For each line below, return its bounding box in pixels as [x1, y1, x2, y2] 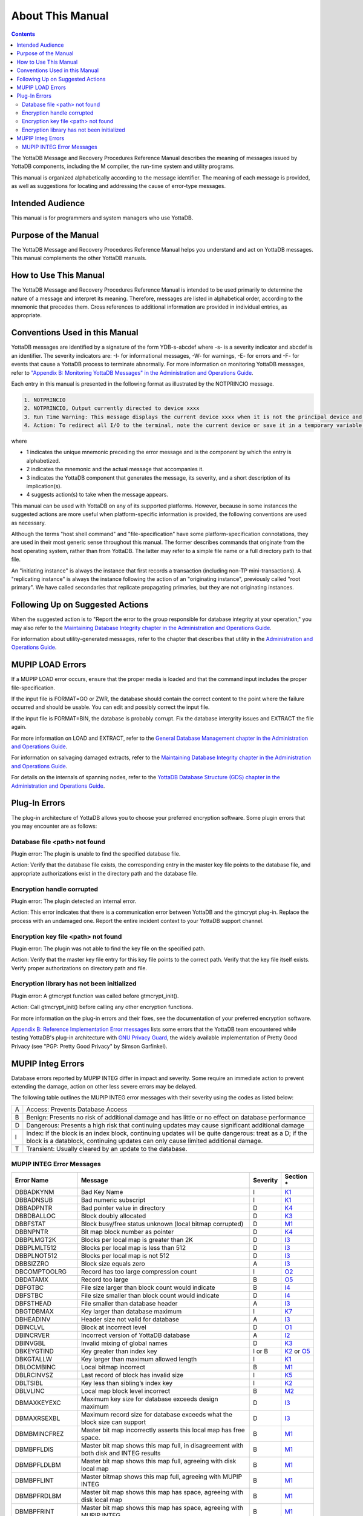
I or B [253, 1347, 269, 1355]
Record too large [80, 1275, 129, 1284]
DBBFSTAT [15, 1219, 46, 1228]
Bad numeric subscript [80, 1195, 146, 1204]
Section [284, 1172, 308, 1181]
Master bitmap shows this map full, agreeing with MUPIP [80, 1472, 242, 1481]
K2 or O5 [284, 1347, 310, 1355]
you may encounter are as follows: [11, 822, 97, 830]
